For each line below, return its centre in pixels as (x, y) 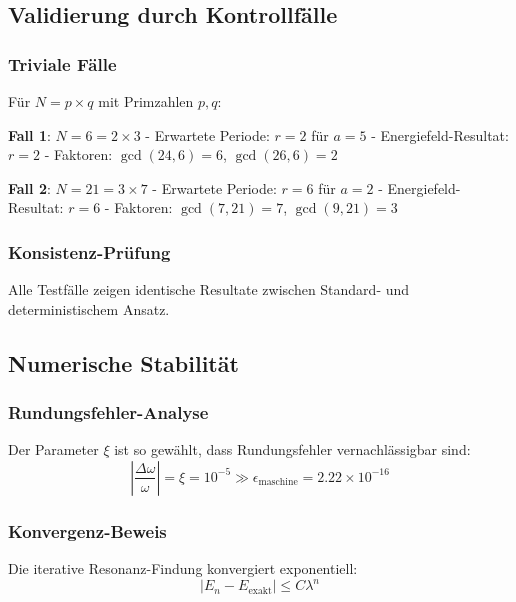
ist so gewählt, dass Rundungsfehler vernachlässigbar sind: (292, 449)
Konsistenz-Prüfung (89, 251)
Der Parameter (53, 449)
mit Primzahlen (146, 101)
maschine (278, 482)
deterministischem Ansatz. (89, 308)
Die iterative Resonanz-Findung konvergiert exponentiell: (183, 568)
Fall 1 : (29, 134)
